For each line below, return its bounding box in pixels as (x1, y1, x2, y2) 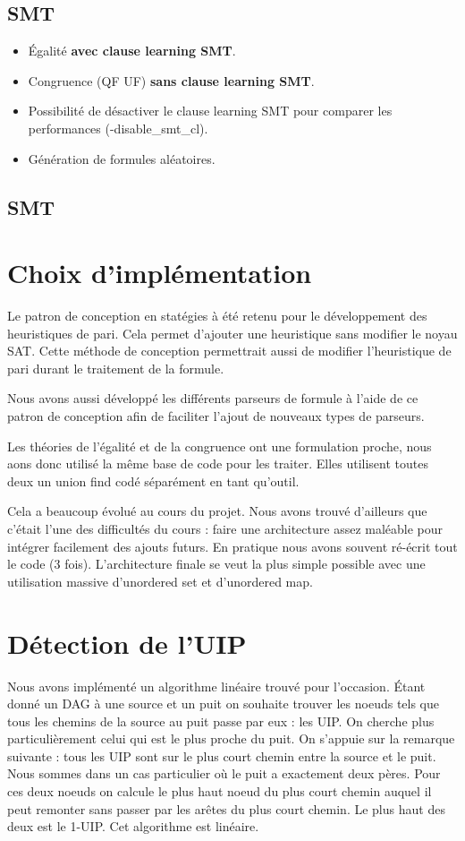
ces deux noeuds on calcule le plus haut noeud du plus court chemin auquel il (7, 782, 432, 801)
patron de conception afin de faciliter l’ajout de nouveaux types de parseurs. (7, 407, 425, 425)
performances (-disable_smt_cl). (28, 118, 208, 137)
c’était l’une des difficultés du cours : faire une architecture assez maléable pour (7, 519, 444, 538)
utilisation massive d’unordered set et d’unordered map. (7, 571, 313, 590)
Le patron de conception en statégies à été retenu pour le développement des (7, 306, 427, 325)
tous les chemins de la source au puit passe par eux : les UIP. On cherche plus (7, 711, 435, 730)
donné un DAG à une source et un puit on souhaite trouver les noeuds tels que (7, 694, 440, 713)
